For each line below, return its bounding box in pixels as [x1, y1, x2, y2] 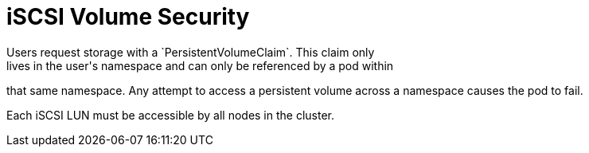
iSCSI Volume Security [6, 3, 250, 30]
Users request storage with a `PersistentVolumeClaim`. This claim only [6, 45, 375, 59]
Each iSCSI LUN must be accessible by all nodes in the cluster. [6, 108, 335, 122]
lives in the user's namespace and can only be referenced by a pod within [6, 58, 394, 73]
